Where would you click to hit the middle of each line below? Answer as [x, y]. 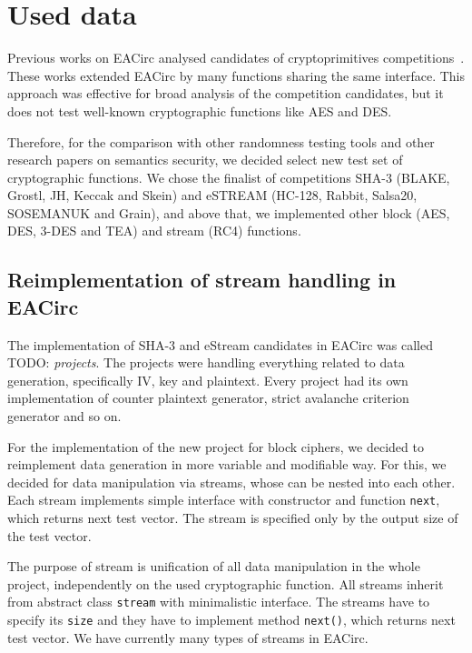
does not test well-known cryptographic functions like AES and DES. [200, 111]
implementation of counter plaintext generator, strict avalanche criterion [208, 398]
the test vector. [49, 535]
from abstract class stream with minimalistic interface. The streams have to [219, 602]
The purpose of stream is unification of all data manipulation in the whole [214, 566]
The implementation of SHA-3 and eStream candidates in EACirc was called [221, 344]
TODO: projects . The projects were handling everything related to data [206, 362]
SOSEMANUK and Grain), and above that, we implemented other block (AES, [229, 212]
